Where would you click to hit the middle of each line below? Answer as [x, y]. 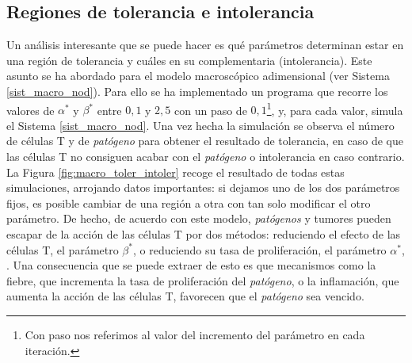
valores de [31, 110]
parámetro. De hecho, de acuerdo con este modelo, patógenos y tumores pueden [199, 218]
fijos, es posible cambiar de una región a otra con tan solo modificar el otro [189, 203]
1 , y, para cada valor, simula [335, 109]
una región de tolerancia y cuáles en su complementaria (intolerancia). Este [189, 60]
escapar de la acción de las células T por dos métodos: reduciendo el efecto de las [204, 233]
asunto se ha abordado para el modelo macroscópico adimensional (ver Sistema [198, 76]
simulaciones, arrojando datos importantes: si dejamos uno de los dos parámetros [203, 187]
